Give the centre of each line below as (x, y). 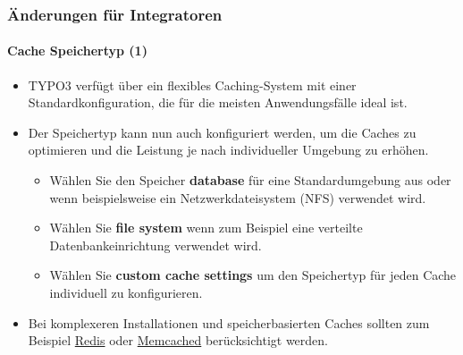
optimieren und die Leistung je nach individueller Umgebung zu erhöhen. (228, 150)
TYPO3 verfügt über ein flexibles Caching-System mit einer (192, 85)
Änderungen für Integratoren (115, 14)
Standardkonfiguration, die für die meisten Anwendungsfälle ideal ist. (218, 102)
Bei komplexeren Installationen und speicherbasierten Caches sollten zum (229, 322)
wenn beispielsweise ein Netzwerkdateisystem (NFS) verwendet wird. (238, 197)
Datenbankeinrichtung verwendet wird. (156, 245)
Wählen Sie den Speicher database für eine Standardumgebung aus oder (250, 180)
